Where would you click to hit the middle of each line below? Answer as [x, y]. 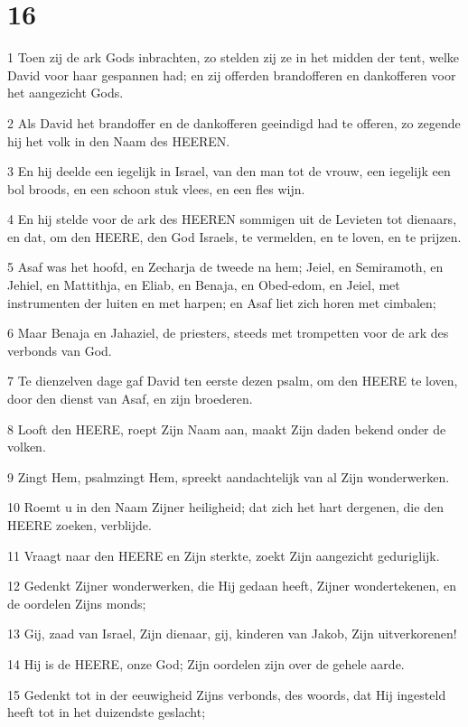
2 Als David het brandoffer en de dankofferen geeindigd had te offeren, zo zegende [234, 122]
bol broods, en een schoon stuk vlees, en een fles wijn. [156, 188]
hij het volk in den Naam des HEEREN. [119, 140]
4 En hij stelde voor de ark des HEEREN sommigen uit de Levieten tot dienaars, [232, 219]
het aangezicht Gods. [66, 93]
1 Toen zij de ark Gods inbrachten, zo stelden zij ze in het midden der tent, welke [234, 57]
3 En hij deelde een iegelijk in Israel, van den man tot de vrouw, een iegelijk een [229, 171]
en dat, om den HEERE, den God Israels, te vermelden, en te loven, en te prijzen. [234, 236]
